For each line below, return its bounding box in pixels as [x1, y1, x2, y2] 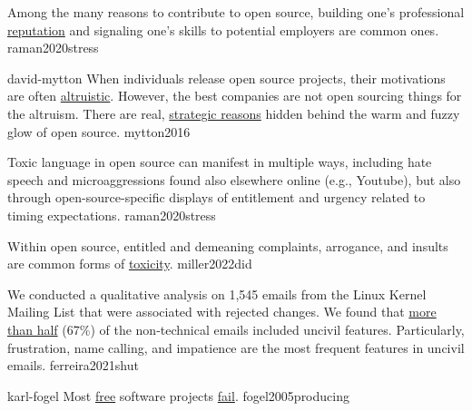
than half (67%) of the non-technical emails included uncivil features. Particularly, [7, 319, 465, 338]
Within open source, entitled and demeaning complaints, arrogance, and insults [7, 236, 448, 255]
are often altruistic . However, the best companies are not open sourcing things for [7, 86, 462, 105]
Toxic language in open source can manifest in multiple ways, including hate [7, 152, 432, 171]
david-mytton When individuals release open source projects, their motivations [7, 68, 446, 87]
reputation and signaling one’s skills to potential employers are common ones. [7, 20, 439, 39]
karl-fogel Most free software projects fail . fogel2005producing [7, 386, 349, 405]
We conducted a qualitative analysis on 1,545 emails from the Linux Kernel [7, 284, 427, 303]
